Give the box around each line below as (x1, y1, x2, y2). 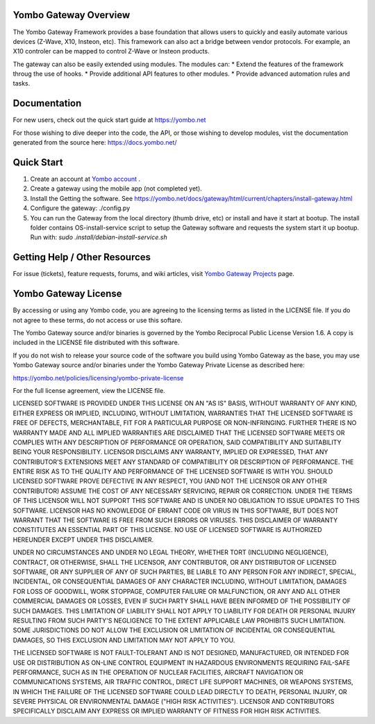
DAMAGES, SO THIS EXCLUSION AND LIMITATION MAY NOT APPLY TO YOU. (12, 636, 235, 644)
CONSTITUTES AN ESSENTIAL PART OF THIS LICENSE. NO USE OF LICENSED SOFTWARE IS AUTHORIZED (12, 526, 322, 534)
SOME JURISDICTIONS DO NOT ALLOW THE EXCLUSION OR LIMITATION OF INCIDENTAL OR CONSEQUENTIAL (12, 626, 336, 634)
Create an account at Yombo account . (30, 175, 141, 184)
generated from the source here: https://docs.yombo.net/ (12, 138, 177, 147)
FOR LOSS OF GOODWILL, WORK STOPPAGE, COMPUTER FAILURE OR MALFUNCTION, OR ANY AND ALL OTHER (12, 587, 340, 595)
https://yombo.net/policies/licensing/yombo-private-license (12, 373, 184, 382)
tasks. (12, 79, 31, 88)
